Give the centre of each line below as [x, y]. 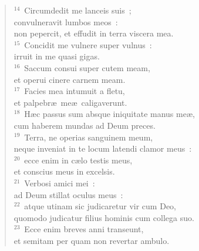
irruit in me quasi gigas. [57, 56]
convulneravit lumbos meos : [66, 21]
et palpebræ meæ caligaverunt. [70, 102]
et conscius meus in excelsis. [64, 171]
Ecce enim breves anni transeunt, [84, 229]
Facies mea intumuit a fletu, [75, 91]
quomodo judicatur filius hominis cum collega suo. [104, 217]
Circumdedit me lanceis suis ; [78, 10]
